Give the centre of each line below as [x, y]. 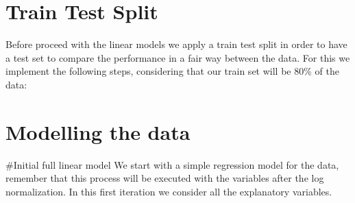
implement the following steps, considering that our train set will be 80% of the [172, 71]
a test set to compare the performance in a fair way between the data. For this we [178, 57]
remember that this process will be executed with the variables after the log [165, 178]
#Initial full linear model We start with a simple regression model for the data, [172, 164]
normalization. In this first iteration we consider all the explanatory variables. [169, 191]
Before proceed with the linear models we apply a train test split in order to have [176, 44]
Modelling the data [98, 131]
